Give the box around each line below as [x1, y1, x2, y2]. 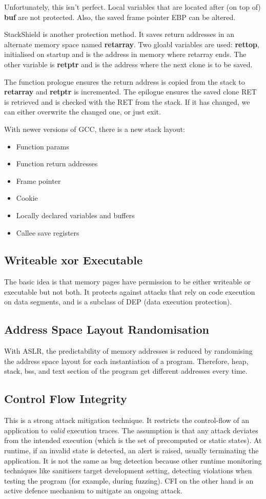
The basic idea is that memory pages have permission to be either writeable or [4, 276, 251, 287]
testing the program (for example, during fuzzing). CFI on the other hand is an [4, 475, 254, 486]
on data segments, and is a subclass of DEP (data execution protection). [4, 296, 232, 307]
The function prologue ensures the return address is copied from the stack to [4, 76, 245, 87]
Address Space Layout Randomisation [4, 321, 210, 337]
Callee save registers [16, 227, 79, 238]
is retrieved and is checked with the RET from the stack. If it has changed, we [4, 96, 250, 107]
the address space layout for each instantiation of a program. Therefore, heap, [4, 355, 249, 366]
